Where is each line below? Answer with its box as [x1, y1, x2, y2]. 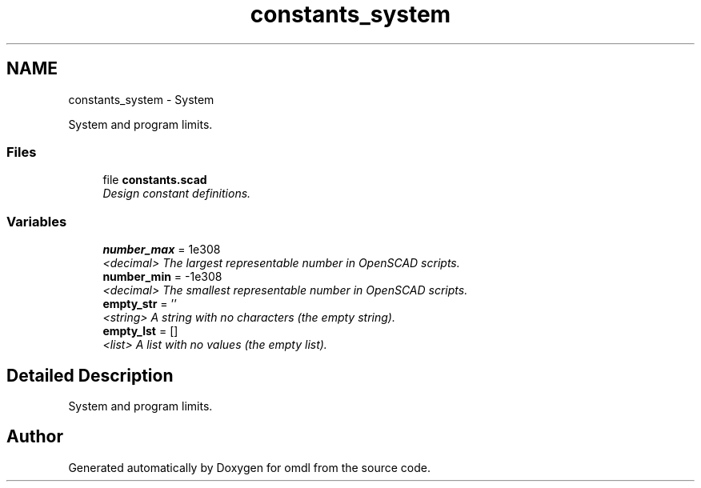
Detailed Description [6, 365, 174, 386]
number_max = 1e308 [102, 242, 221, 257]
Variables [6, 213, 67, 230]
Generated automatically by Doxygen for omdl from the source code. [68, 460, 431, 474]
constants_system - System [68, 92, 214, 106]
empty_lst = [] [102, 324, 178, 338]
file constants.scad [102, 173, 207, 187]
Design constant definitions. [102, 186, 251, 201]
